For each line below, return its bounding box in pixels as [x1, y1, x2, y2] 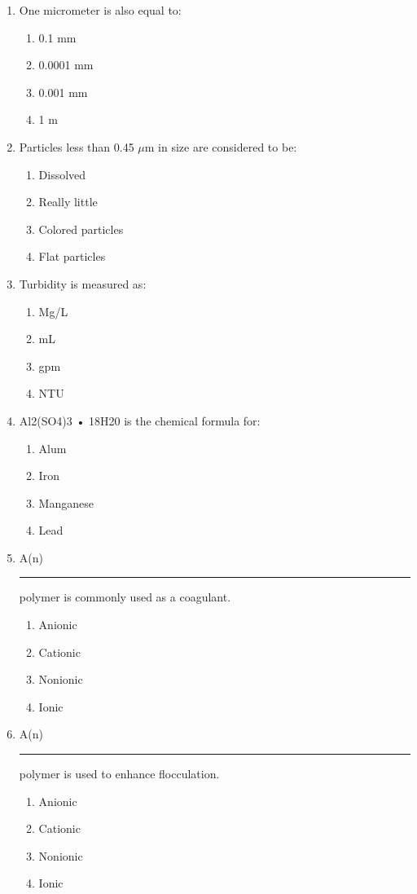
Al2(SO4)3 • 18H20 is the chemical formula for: [19, 412, 261, 429]
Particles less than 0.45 [19, 138, 134, 155]
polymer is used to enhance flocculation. [19, 765, 220, 782]
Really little [38, 193, 98, 210]
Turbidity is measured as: [19, 275, 147, 292]
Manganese [38, 494, 94, 511]
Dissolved [38, 165, 86, 183]
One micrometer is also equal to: [19, 2, 182, 18]
